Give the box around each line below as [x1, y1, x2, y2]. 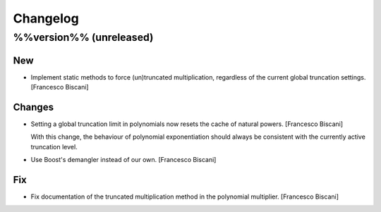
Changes [13, 101, 54, 113]
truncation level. [30, 142, 78, 151]
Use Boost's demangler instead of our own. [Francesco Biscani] [30, 156, 217, 164]
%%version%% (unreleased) [13, 31, 154, 44]
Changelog [13, 11, 79, 26]
